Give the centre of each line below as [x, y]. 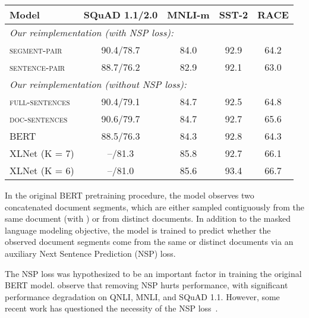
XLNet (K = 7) [42, 153]
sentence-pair [37, 67]
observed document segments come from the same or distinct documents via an [149, 242]
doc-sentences [39, 119]
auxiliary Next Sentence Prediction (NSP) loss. [90, 253]
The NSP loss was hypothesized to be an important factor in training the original [153, 273]
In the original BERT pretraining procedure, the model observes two [130, 195]
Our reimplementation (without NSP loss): [98, 84]
